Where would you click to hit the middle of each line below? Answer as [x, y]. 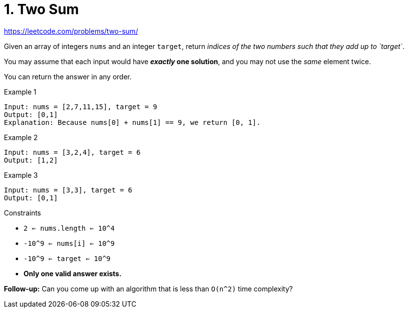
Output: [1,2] [31, 160]
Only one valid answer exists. [73, 273]
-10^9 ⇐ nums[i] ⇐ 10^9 [69, 243]
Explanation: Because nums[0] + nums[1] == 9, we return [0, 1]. [132, 122]
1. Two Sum [41, 9]
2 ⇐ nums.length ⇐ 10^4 [69, 228]
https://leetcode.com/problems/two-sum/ [71, 31]
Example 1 [20, 92]
